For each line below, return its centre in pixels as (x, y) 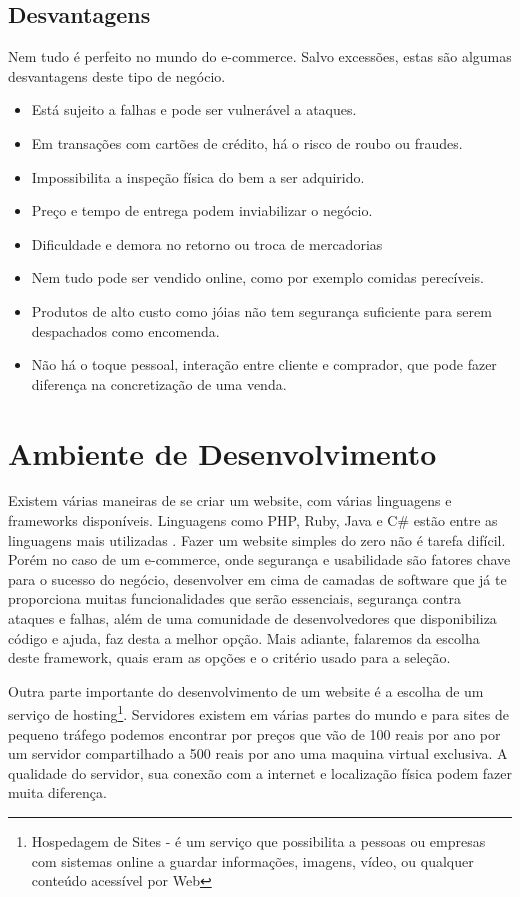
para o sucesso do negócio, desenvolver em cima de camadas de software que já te (257, 578)
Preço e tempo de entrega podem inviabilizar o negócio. (202, 210)
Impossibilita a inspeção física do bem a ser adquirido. (198, 176)
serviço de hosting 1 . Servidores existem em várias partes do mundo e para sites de (258, 713)
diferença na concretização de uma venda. (159, 383)
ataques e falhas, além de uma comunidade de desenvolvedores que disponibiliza (252, 618)
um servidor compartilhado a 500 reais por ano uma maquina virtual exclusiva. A (258, 753)
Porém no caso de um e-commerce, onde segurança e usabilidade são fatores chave (259, 559)
